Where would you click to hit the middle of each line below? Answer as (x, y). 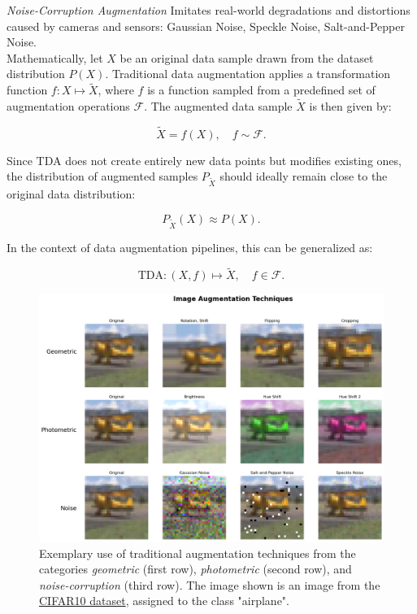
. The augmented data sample (218, 106)
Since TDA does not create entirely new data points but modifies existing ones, (204, 160)
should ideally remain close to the (304, 176)
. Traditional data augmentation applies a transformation (248, 74)
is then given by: (350, 106)
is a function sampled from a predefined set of (261, 90)
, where (116, 90)
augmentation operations (68, 106)
